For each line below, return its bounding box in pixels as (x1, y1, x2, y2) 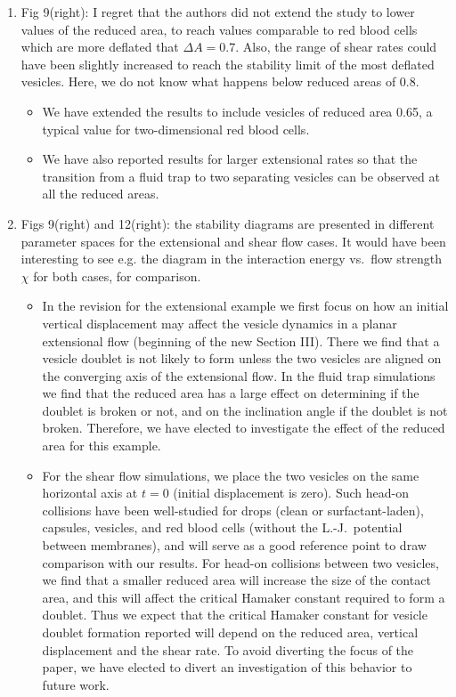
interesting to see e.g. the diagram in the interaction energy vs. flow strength (20, 249, 443, 268)
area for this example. (42, 436, 161, 455)
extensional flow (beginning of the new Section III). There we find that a (42, 331, 440, 350)
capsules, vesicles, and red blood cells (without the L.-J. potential (42, 518, 403, 537)
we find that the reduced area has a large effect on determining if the (42, 384, 419, 402)
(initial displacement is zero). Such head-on (173, 483, 409, 502)
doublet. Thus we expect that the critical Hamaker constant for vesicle (42, 605, 427, 624)
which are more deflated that (20, 37, 179, 56)
